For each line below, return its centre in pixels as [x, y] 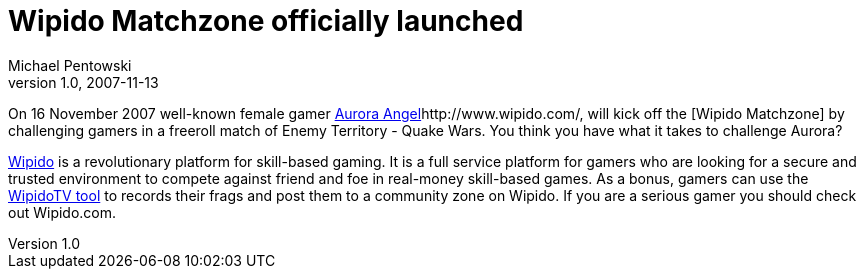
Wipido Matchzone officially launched [266, 21]
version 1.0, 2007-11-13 [83, 82]
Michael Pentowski [70, 65]
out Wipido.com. [62, 212]
